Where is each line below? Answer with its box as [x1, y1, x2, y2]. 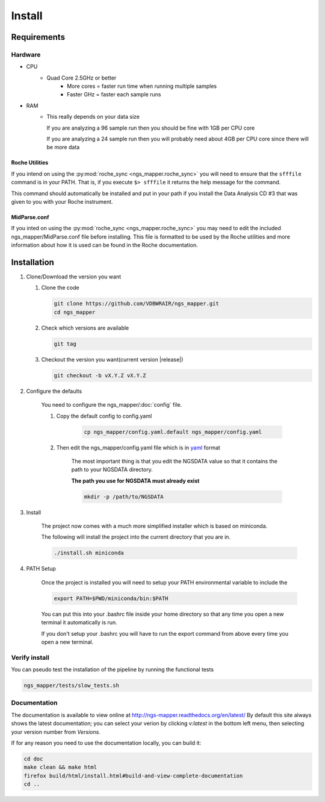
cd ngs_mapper [54, 309, 96, 316]
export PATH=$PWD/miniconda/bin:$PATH [54, 595, 169, 602]
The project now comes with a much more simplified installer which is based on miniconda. [41, 522, 268, 530]
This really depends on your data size [46, 113, 140, 121]
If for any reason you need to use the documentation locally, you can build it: [11, 739, 202, 747]
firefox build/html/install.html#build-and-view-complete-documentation [23, 772, 243, 779]
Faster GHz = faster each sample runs [67, 91, 161, 98]
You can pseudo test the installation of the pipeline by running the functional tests [11, 666, 214, 673]
